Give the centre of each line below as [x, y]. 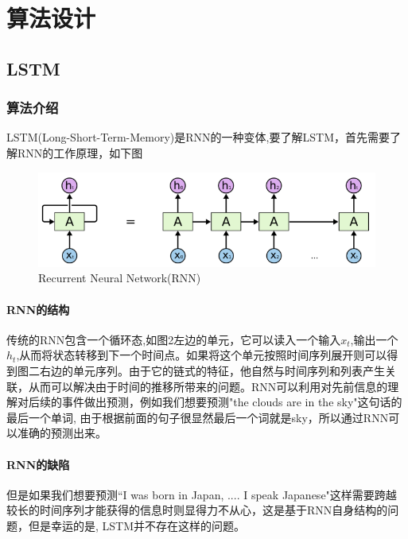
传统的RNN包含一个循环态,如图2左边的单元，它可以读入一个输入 [174, 339]
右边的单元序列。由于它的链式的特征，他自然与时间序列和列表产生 [212, 370]
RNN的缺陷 [38, 464]
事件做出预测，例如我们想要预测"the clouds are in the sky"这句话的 [232, 402]
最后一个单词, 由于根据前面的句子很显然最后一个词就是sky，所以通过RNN [198, 417]
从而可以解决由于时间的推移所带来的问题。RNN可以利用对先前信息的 [208, 386]
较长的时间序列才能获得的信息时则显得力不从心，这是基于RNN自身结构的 [197, 510]
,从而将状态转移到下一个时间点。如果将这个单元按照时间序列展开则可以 [202, 355]
